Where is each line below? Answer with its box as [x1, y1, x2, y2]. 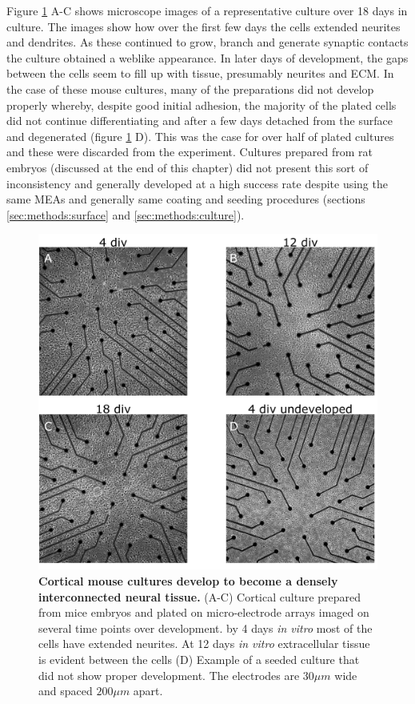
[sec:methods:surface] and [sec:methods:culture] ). [6, 206, 245, 223]
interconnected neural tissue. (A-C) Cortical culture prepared [38, 588, 361, 605]
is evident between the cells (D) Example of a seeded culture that [38, 650, 360, 667]
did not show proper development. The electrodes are [38, 666, 300, 683]
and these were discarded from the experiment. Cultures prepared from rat [6, 143, 373, 160]
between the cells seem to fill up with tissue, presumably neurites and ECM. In [6, 65, 394, 82]
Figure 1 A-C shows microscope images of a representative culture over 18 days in [6, 2, 408, 18]
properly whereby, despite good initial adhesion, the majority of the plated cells [6, 96, 397, 113]
